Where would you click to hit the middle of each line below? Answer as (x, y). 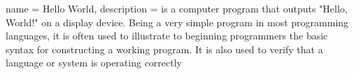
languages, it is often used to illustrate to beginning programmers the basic (167, 36)
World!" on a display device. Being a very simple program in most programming (177, 22)
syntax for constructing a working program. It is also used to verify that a (164, 49)
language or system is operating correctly (94, 63)
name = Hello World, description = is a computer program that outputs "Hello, (177, 8)
